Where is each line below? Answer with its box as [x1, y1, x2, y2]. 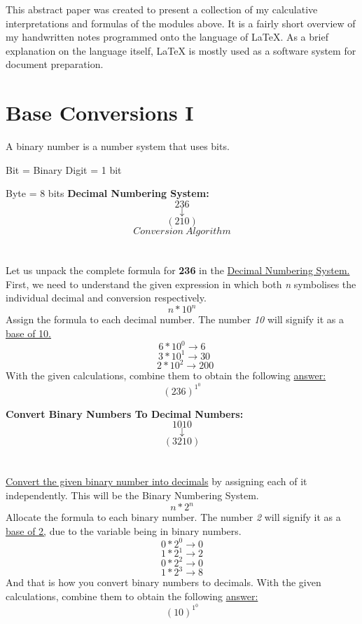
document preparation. [6, 57, 104, 72]
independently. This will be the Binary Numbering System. [6, 488, 259, 503]
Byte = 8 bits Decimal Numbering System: [6, 186, 209, 201]
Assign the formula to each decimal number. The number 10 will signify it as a [6, 312, 344, 327]
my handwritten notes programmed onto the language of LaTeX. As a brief [6, 29, 328, 44]
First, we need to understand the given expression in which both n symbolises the [6, 276, 356, 291]
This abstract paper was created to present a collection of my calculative [6, 2, 318, 16]
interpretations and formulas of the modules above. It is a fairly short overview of [6, 15, 356, 30]
